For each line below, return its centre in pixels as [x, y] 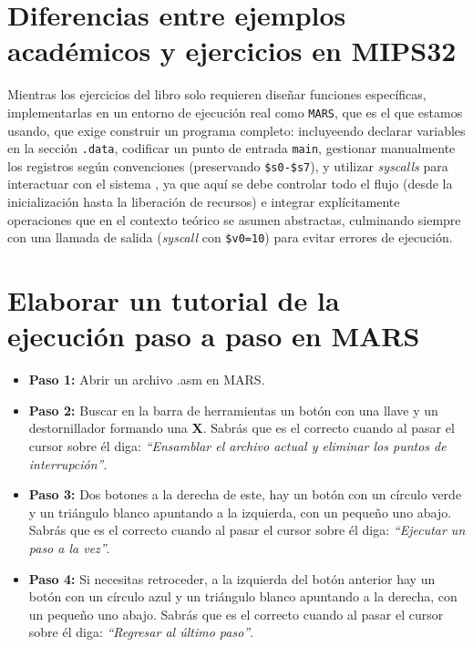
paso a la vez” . [69, 547]
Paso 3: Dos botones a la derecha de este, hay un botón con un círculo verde [245, 494]
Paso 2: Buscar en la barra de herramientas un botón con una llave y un [233, 410]
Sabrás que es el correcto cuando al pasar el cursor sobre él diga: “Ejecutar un [247, 530]
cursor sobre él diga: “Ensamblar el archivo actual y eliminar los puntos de [237, 446]
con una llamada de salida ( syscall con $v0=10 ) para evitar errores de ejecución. [230, 237]
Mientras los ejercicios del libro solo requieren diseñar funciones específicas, [217, 94]
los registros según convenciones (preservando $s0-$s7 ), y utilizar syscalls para [228, 165]
